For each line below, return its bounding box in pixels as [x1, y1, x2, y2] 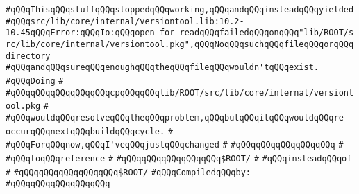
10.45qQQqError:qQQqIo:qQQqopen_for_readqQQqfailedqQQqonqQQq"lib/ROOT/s [6, 28, 354, 38]
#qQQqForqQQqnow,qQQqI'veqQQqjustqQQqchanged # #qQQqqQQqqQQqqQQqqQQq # [6, 140, 344, 150]
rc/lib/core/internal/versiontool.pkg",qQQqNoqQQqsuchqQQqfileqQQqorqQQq [6, 39, 354, 49]
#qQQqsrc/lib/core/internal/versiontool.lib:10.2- [6, 16, 244, 26]
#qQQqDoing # [6, 76, 64, 86]
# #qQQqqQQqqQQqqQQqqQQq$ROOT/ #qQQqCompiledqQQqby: [6, 167, 251, 177]
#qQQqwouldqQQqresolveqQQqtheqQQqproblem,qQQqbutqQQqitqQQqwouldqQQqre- [6, 112, 349, 123]
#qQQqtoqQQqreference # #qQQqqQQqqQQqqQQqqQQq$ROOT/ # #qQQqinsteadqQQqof [6, 153, 352, 164]
